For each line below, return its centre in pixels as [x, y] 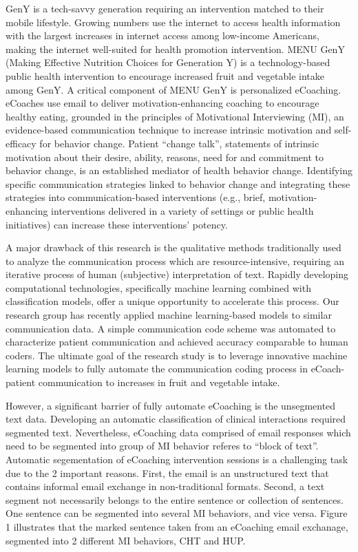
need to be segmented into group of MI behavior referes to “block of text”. [162, 446]
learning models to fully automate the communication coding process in [157, 369]
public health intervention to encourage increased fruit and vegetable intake [165, 75]
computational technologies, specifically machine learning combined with [158, 287]
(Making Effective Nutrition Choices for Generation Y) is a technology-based [168, 62]
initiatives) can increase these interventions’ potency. [117, 224]
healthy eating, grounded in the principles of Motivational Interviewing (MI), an [175, 116]
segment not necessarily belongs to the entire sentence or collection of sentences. [175, 499]
